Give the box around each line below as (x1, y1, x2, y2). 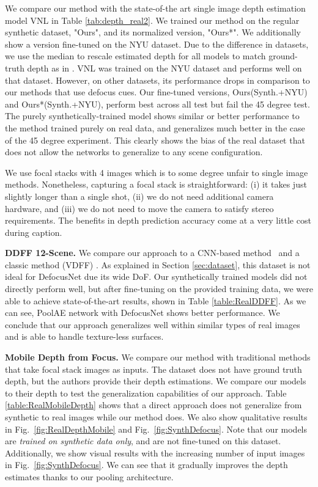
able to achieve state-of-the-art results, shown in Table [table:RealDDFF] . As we (5, 294, 306, 307)
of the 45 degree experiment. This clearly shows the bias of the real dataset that (5, 133, 305, 146)
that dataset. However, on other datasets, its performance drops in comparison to (5, 73, 310, 86)
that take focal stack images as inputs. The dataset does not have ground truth (5, 362, 302, 375)
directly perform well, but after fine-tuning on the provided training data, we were (5, 282, 313, 295)
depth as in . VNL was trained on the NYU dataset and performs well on (27, 61, 302, 74)
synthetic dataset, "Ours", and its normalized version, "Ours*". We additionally (5, 26, 301, 38)
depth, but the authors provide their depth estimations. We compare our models (5, 375, 306, 387)
